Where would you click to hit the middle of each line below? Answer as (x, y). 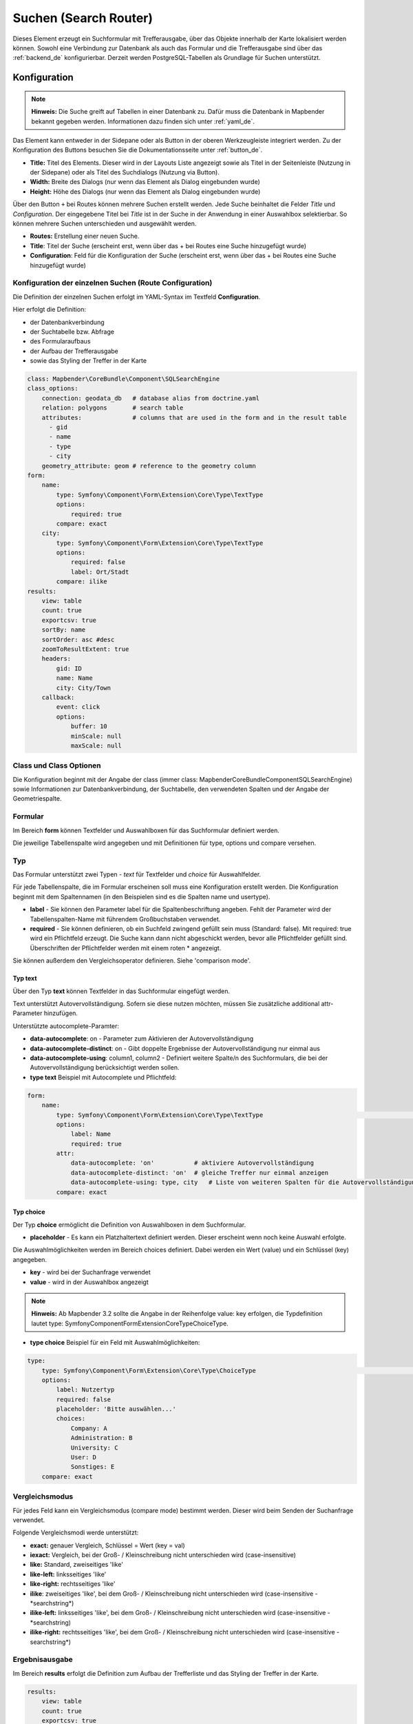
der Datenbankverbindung (67, 322)
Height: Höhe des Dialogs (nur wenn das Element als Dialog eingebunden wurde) (145, 191)
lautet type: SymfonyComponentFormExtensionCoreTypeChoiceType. (130, 1323)
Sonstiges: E (93, 1467)
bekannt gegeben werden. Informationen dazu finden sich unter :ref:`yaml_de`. (143, 121)
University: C (94, 1447)
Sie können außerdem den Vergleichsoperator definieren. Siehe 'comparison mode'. (132, 961)
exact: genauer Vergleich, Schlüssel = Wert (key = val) (107, 1545)
